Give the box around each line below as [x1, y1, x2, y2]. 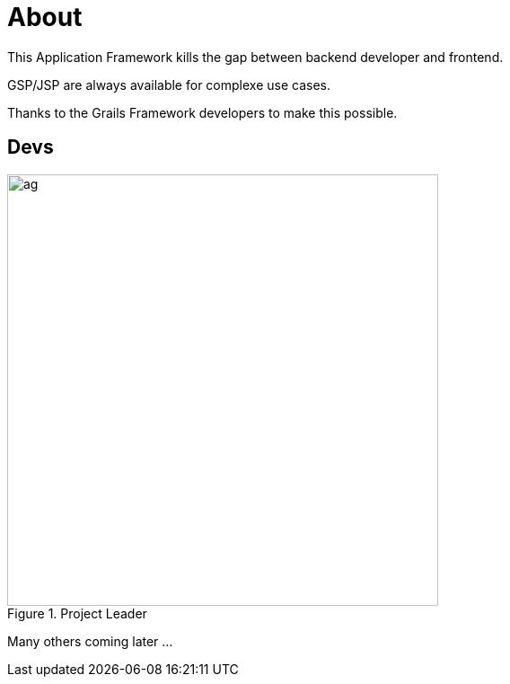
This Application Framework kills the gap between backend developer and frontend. [7, 49, 504, 65]
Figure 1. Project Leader [7, 605, 147, 621]
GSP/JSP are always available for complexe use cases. [7, 76, 330, 93]
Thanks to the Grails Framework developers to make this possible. [7, 104, 398, 120]
